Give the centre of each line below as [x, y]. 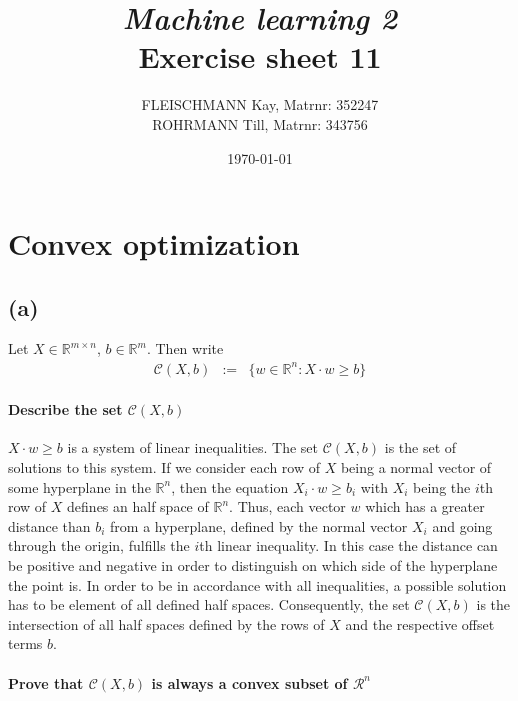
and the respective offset [420, 623]
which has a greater [425, 506]
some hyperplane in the [79, 486]
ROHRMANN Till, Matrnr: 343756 [260, 123]
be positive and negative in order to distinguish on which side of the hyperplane [253, 564]
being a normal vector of [416, 467]
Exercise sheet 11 [260, 56]
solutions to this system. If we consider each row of [164, 467]
